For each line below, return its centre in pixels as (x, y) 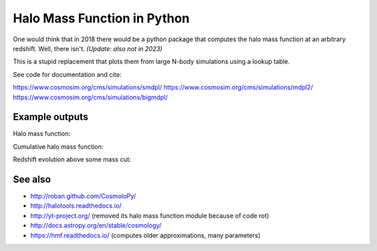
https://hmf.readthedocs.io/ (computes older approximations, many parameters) (146, 235)
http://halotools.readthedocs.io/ (76, 206)
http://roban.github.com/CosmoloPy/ (83, 196)
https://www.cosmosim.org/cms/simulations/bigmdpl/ (90, 97)
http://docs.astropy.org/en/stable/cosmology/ (96, 225)
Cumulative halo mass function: (58, 146)
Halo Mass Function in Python (101, 18)
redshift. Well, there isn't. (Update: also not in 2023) (88, 48)
